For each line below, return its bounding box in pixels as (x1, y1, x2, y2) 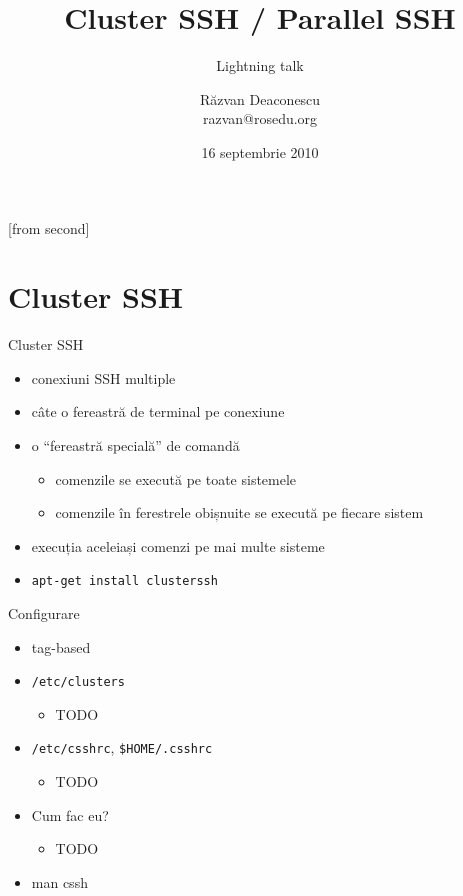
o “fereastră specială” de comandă (31, 435, 240, 455)
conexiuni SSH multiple (31, 367, 176, 388)
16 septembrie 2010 (201, 141, 319, 162)
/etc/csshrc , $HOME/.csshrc (31, 737, 213, 758)
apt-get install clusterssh (31, 574, 218, 589)
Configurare (8, 603, 80, 624)
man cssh (31, 871, 88, 892)
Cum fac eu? (31, 804, 109, 825)
